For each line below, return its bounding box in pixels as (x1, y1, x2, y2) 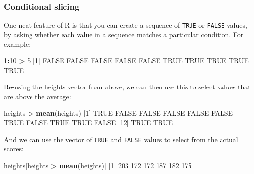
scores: (4, 144, 24, 154)
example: (4, 39, 31, 49)
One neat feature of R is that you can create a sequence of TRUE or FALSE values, (4, 20, 247, 30)
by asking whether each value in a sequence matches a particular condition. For (4, 29, 244, 39)
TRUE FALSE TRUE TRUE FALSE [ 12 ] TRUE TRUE (4, 117, 173, 128)
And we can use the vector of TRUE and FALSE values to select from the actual (4, 134, 238, 144)
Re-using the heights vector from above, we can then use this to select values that (4, 82, 251, 92)
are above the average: (4, 91, 71, 101)
